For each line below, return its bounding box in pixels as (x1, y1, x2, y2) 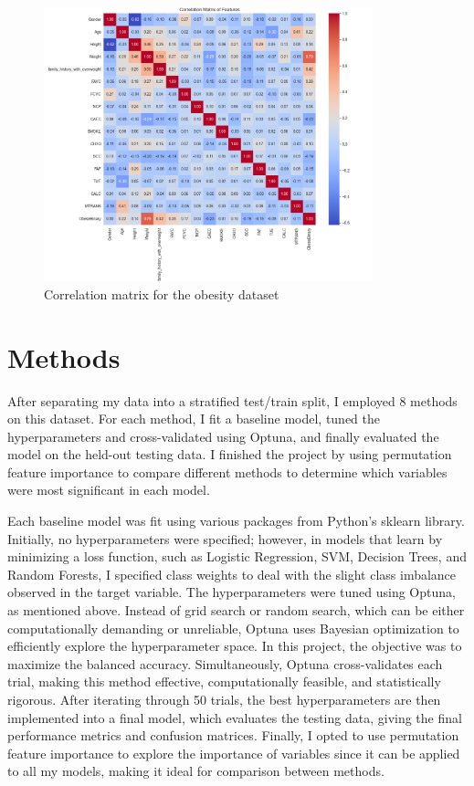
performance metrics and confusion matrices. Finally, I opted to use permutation (7, 726, 459, 745)
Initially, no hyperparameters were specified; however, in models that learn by (7, 529, 443, 548)
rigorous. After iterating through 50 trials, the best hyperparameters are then (7, 690, 441, 709)
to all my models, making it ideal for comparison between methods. (7, 761, 384, 781)
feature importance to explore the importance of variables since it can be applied (7, 743, 460, 762)
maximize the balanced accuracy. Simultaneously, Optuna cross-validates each (7, 654, 443, 673)
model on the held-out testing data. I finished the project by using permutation (7, 445, 452, 464)
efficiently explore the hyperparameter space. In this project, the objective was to (7, 636, 462, 655)
